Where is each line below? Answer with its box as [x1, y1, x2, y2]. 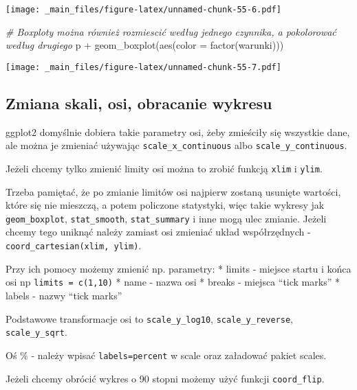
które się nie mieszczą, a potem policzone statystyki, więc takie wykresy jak [6, 198, 325, 212]
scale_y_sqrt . [6, 325, 67, 339]
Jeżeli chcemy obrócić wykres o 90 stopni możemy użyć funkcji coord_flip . [6, 371, 325, 385]
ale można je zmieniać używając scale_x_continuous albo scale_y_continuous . [6, 138, 347, 152]
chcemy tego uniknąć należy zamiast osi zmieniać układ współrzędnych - [6, 225, 311, 239]
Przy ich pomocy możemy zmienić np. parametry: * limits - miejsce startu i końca [6, 261, 351, 275]
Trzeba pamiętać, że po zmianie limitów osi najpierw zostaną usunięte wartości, [6, 184, 341, 198]
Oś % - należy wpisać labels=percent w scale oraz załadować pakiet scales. [6, 347, 327, 362]
